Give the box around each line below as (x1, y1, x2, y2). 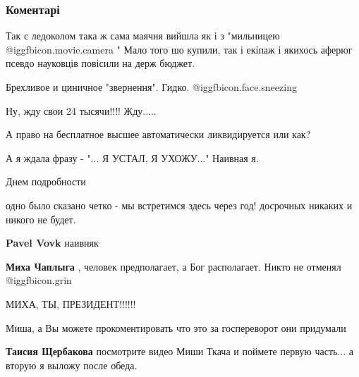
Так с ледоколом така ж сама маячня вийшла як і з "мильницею (6, 28, 280, 43)
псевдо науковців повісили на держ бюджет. (6, 56, 195, 70)
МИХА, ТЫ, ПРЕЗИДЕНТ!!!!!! (6, 296, 136, 311)
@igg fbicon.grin (6, 273, 72, 288)
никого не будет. (6, 211, 76, 226)
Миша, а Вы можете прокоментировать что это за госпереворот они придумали (6, 320, 346, 335)
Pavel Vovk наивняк (6, 235, 99, 250)
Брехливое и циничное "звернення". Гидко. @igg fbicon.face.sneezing (6, 80, 297, 94)
